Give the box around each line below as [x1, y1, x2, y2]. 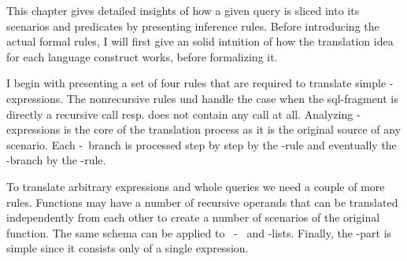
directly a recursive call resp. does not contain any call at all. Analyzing [6, 105, 353, 122]
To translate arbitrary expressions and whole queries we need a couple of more [6, 178, 385, 194]
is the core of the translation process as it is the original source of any [63, 121, 401, 138]
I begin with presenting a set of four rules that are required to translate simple [6, 75, 387, 91]
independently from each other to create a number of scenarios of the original [6, 209, 380, 226]
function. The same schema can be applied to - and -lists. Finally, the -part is [6, 224, 392, 241]
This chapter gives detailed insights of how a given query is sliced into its [6, 2, 360, 18]
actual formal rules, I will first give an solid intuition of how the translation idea [6, 33, 394, 50]
